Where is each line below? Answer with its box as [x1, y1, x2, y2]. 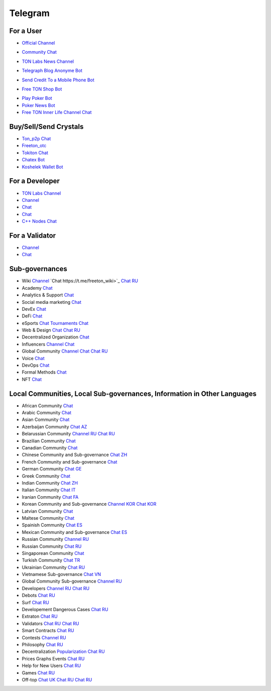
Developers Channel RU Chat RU [22, 585, 90, 591]
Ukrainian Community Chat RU [22, 564, 85, 570]
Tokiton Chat [22, 150, 49, 156]
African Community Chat [22, 402, 73, 409]
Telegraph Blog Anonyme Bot [22, 68, 83, 74]
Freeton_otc [22, 143, 47, 149]
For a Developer [9, 177, 60, 185]
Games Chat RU [22, 669, 55, 675]
